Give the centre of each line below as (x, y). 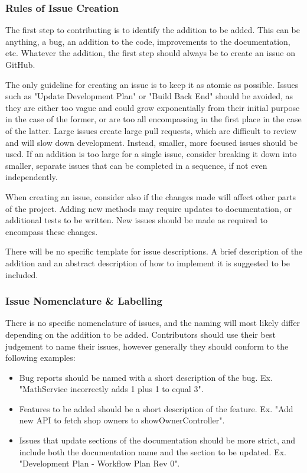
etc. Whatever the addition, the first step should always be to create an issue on (150, 53)
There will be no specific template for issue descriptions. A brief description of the (154, 251)
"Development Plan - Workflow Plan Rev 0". (99, 463)
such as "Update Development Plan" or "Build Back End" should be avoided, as (149, 96)
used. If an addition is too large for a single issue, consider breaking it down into (151, 154)
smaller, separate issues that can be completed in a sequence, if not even (136, 165)
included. (22, 274)
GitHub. (20, 64)
